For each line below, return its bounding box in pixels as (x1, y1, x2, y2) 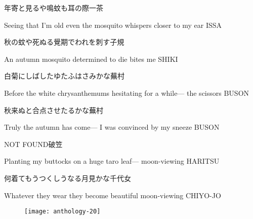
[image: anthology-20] (24, 208, 101, 215)
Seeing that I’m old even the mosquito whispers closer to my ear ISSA (4, 19, 222, 30)
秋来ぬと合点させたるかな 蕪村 (4, 104, 103, 115)
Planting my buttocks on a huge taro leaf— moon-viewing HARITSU (4, 156, 220, 166)
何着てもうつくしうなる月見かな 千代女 (4, 172, 131, 183)
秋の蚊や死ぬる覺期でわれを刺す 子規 (4, 36, 124, 47)
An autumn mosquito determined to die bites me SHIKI (4, 53, 178, 64)
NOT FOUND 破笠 (4, 138, 63, 149)
